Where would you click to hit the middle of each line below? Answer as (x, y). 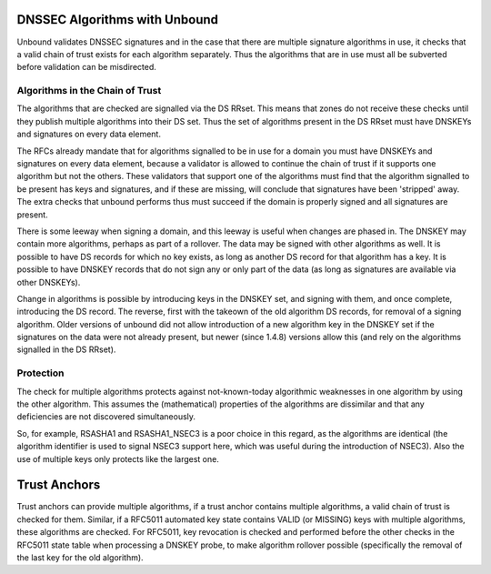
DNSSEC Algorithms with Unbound (117, 20)
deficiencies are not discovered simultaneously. (106, 417)
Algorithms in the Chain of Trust (89, 91)
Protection (40, 373)
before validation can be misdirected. (86, 67)
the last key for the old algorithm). (80, 558)
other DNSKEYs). (49, 282)
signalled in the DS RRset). (66, 349)
